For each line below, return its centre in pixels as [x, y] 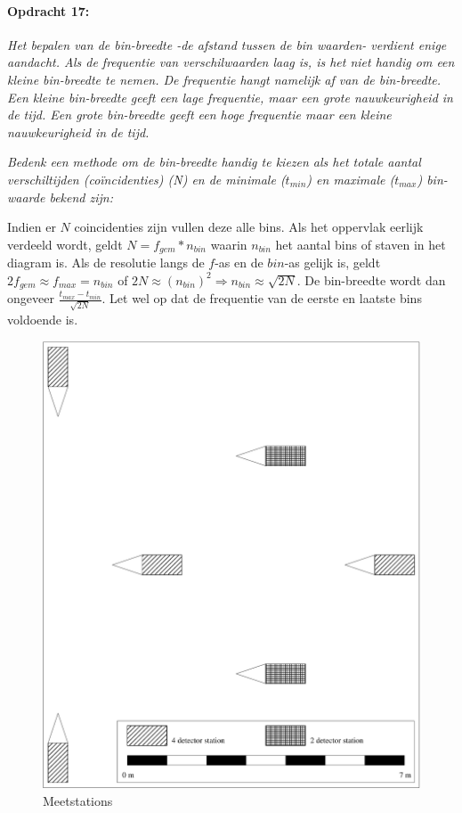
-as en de [239, 263]
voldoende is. [43, 319]
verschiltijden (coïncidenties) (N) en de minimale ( [146, 179]
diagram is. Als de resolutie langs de [106, 263]
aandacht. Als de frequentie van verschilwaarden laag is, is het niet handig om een [231, 62]
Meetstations [78, 801]
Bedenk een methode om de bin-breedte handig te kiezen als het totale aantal [214, 162]
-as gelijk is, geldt [332, 263]
